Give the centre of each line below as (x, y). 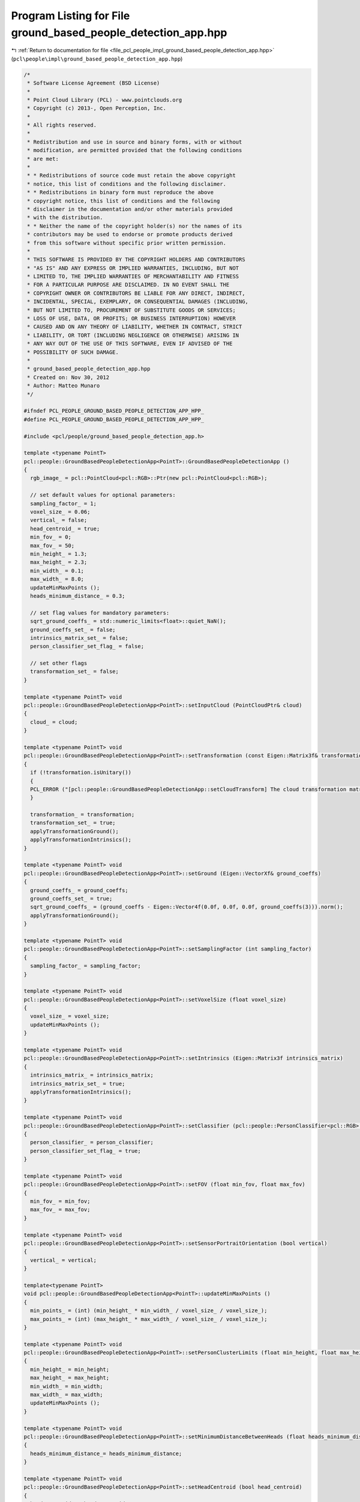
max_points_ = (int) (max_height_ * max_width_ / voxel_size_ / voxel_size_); (149, 1319)
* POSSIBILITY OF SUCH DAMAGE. (73, 352)
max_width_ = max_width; (67, 1395)
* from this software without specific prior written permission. (127, 243)
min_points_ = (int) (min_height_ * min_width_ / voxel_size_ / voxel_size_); (149, 1311)
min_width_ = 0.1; (57, 570)
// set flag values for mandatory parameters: (100, 613)
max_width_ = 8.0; (57, 579)
